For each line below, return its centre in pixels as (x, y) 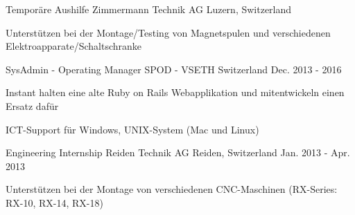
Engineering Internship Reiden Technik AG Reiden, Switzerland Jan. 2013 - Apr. (178, 152)
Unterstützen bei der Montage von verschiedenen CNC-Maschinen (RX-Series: (172, 189)
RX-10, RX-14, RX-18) (54, 202)
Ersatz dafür (32, 105)
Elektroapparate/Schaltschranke (74, 46)
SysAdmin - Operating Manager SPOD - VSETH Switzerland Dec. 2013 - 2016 (174, 69)
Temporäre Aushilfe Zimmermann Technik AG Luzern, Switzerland (149, 9)
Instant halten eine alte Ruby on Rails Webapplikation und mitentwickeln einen (175, 92)
